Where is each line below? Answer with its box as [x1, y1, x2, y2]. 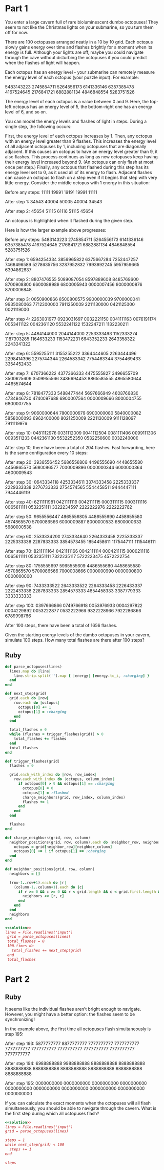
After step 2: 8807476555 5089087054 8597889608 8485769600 [5, 276, 139, 282]
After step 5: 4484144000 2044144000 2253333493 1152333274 [5, 330, 138, 336]
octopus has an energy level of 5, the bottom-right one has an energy [12, 104, 153, 109]
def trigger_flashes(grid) [5, 758, 60, 764]
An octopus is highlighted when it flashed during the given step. [5, 217, 134, 223]
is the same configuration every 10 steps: [5, 450, 88, 455]
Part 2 [5, 974, 30, 985]
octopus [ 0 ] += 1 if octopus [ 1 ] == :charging [14, 849, 106, 854]
